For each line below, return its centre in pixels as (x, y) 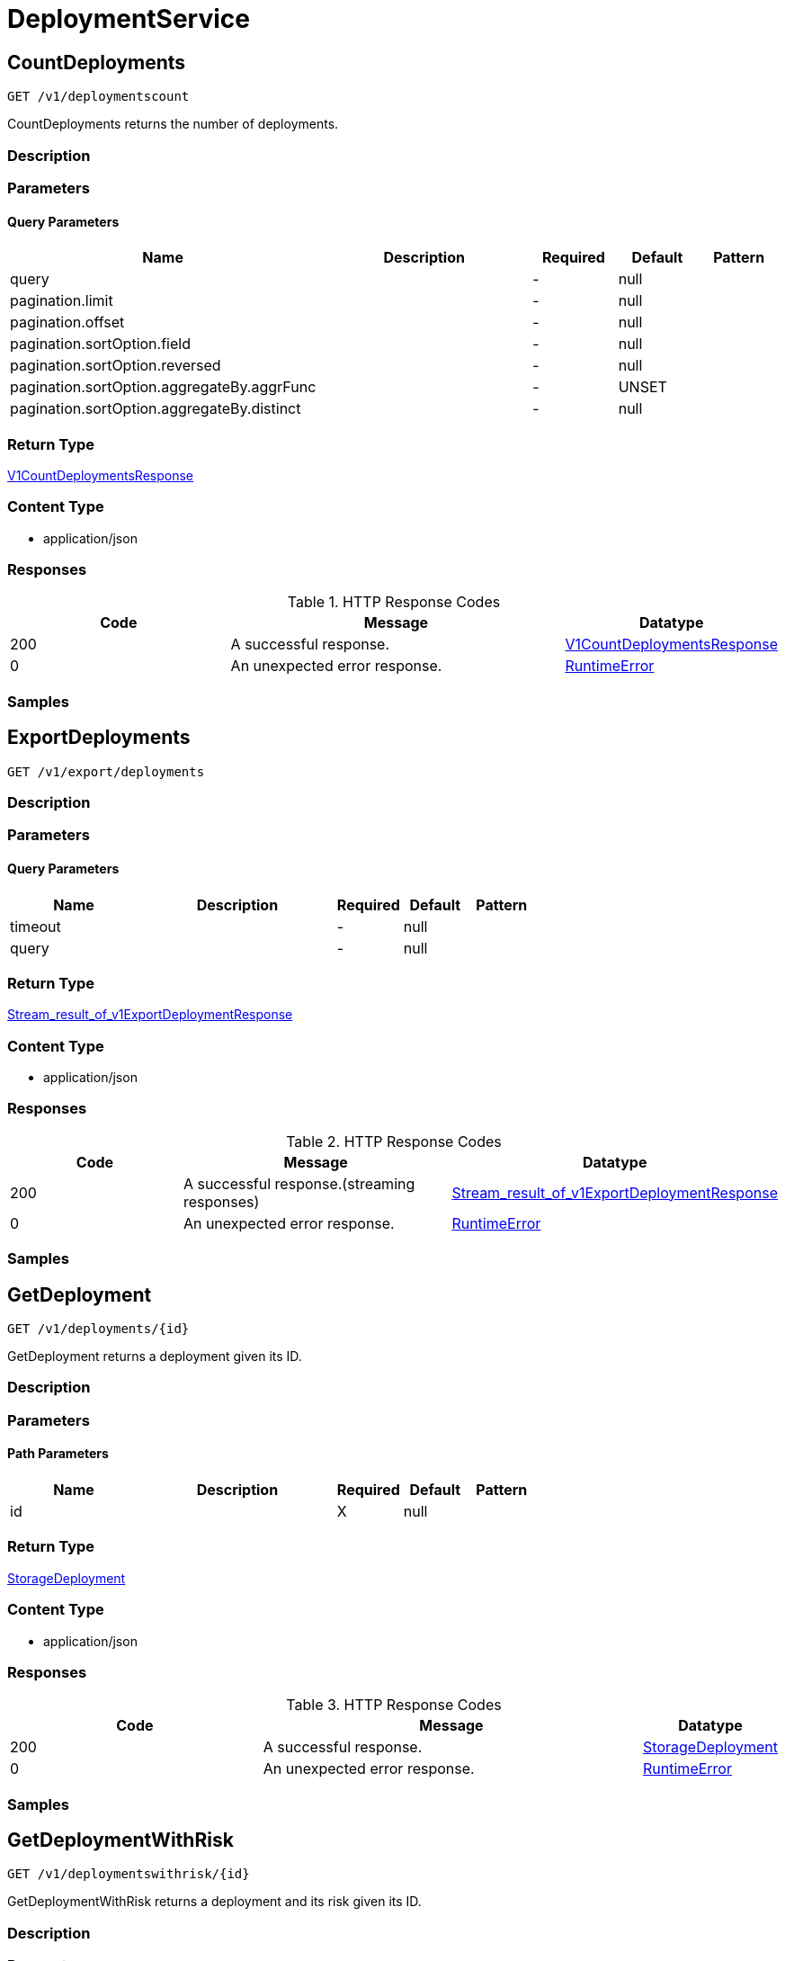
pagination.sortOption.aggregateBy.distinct (156, 409)
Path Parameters (58, 1454)
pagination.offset (67, 322)
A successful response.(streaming (299, 1183)
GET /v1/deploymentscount (98, 97)
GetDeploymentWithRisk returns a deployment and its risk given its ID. (214, 1902)
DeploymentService (129, 19)
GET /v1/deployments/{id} (98, 1329)
